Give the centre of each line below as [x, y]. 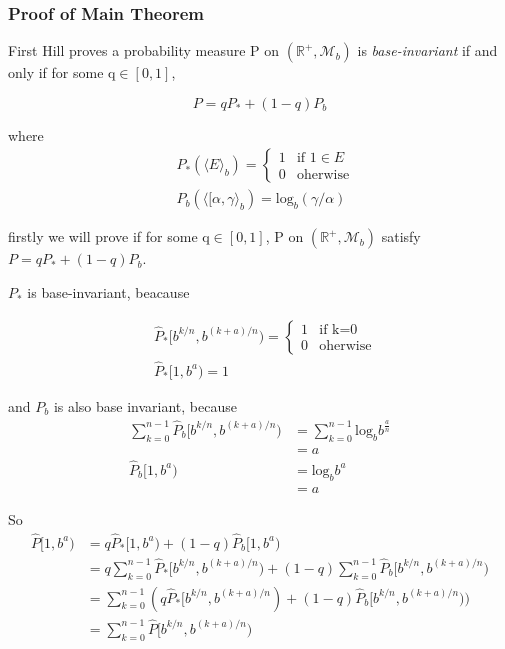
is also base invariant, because [145, 405]
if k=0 [338, 330]
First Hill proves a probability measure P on [144, 50]
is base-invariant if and [427, 50]
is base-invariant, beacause [108, 292]
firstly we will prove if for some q [109, 236]
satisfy [401, 236]
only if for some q [62, 72]
